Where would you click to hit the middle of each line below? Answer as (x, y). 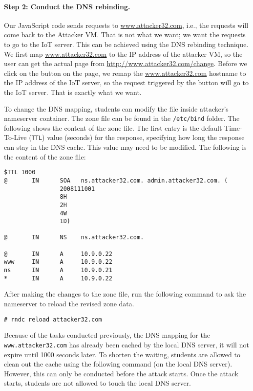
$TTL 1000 (20, 172)
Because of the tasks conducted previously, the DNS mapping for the (107, 335)
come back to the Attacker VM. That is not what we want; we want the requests (125, 34)
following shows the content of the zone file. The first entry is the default (113, 127)
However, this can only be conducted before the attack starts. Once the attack (121, 373)
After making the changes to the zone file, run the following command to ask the (125, 294)
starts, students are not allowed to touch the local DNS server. (97, 383)
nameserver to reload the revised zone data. (69, 304)
